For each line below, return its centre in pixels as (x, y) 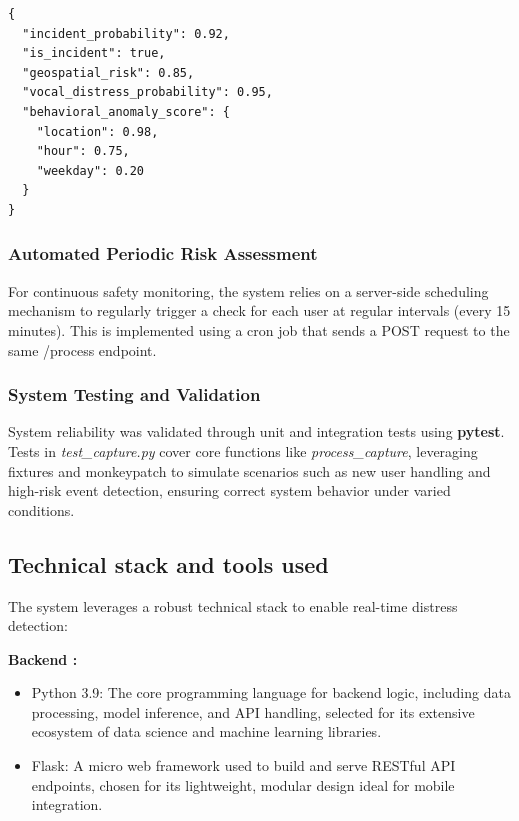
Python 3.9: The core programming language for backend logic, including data (271, 692)
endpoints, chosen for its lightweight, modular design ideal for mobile (243, 784)
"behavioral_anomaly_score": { (126, 111)
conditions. (41, 509)
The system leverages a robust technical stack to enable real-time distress (233, 605)
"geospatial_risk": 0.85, (108, 72)
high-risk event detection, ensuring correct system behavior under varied (229, 490)
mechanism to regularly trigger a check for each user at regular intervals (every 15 (259, 310)
